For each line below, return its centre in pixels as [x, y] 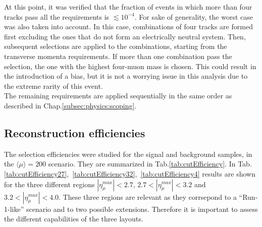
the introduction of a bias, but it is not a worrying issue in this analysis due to [126, 76]
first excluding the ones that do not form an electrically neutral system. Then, [125, 36]
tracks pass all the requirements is [57, 16]
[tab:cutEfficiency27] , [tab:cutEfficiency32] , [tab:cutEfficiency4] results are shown [130, 173]
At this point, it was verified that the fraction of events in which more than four [128, 7]
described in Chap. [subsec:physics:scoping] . [70, 105]
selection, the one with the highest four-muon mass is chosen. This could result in [130, 66]
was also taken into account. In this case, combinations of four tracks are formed [128, 26]
